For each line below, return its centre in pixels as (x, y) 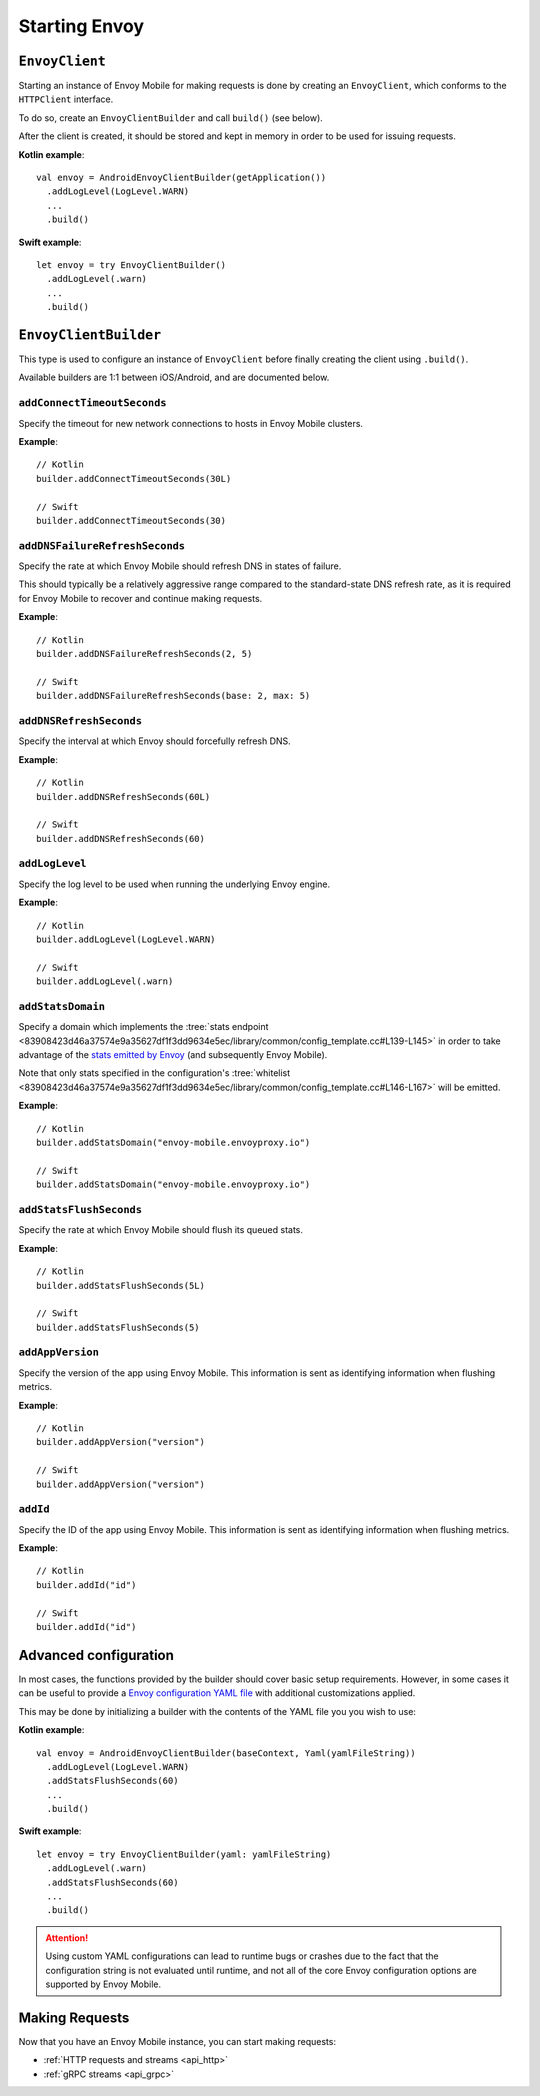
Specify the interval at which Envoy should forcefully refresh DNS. (155, 741)
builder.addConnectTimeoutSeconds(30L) (134, 478)
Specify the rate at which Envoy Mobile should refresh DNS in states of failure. (180, 566)
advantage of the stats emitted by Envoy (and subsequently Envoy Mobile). (173, 1055)
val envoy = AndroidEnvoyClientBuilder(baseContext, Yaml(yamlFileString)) (226, 1753)
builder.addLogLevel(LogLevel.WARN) (126, 939)
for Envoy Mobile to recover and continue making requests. (140, 598)
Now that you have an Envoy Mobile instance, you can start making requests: (177, 2041)
